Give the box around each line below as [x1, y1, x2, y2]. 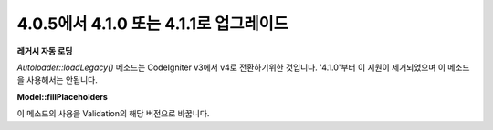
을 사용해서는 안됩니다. [16, 75, 98, 85]
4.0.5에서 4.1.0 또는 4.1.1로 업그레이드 [16, 14, 289, 34]
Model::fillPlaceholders [16, 91, 109, 102]
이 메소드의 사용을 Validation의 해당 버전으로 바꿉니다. [16, 108, 210, 119]
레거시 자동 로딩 [16, 45, 73, 56]
